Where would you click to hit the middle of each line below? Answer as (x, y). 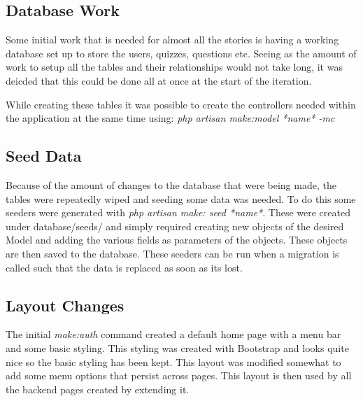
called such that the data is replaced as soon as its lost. (124, 267)
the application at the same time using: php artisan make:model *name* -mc (170, 118)
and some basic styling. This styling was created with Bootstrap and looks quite (177, 347)
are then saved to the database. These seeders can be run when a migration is (172, 253)
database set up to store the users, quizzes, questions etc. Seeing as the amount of (181, 53)
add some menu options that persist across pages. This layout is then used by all (179, 375)
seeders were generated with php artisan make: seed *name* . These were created (178, 212)
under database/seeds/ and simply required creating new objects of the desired (175, 226)
